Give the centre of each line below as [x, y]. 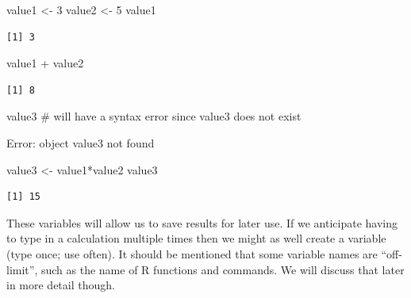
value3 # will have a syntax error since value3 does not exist [154, 116]
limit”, [22, 269]
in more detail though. [61, 285]
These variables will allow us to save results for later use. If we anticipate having [202, 222]
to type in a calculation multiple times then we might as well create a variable [196, 238]
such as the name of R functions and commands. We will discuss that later [223, 269]
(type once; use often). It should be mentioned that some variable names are [192, 253]
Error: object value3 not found [81, 142]
